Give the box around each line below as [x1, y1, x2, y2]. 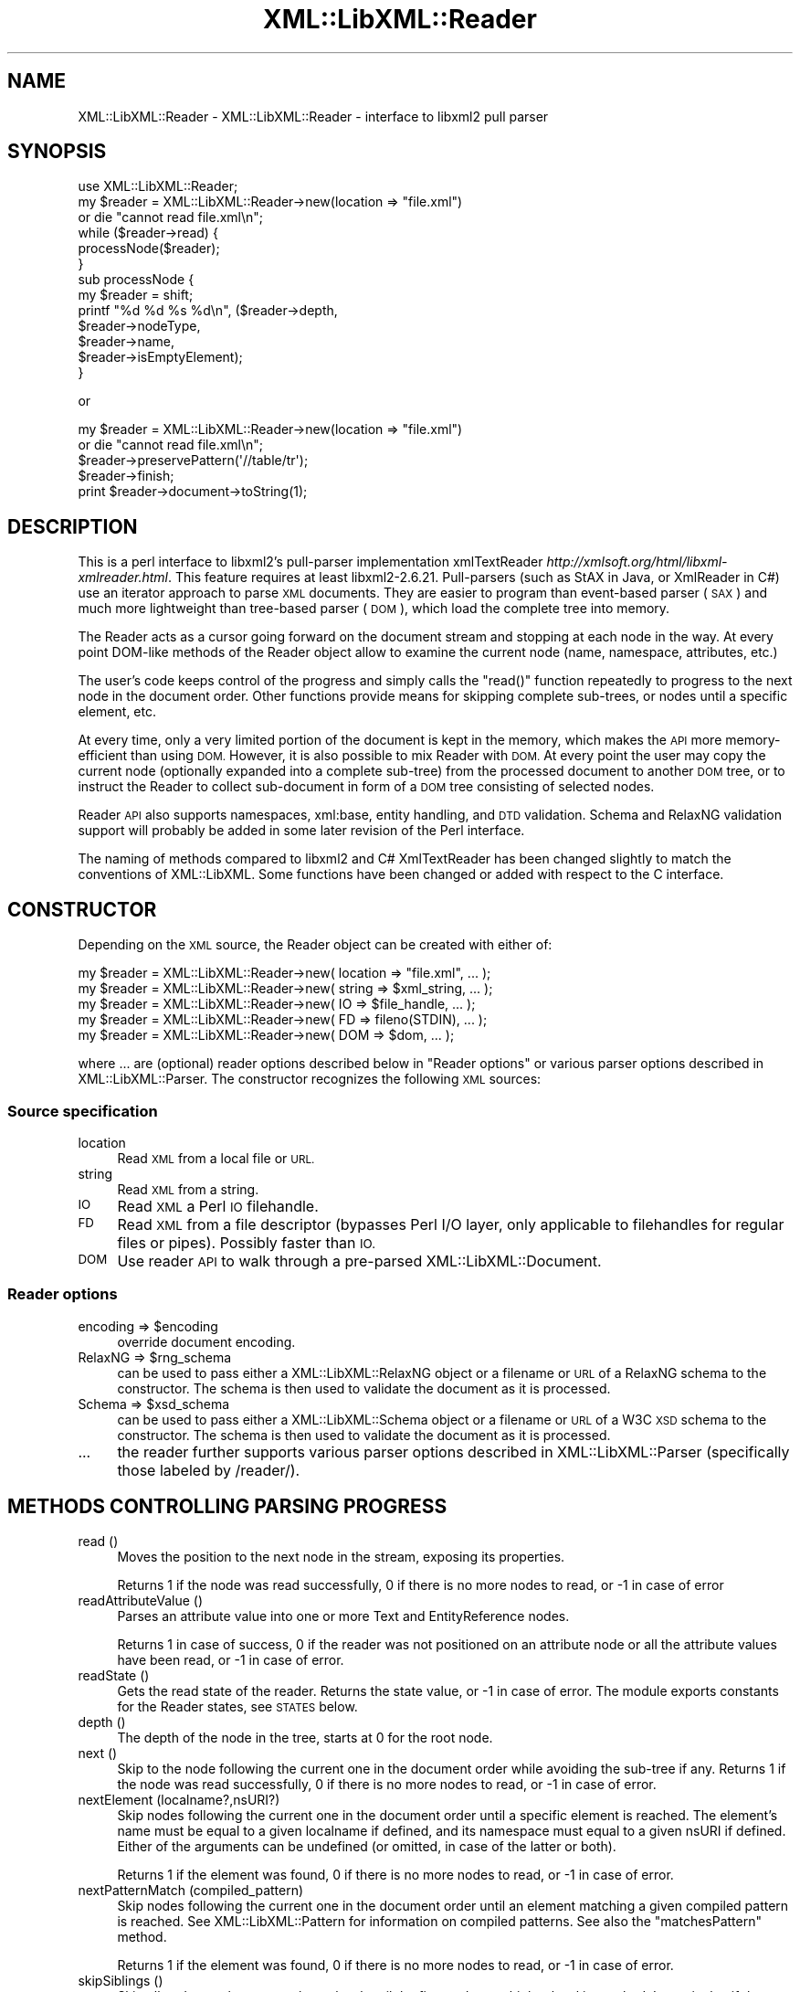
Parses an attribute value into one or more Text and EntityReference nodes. [117, 1608, 570, 1625]
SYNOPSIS [7, 140, 107, 164]
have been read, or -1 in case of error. [117, 1652, 344, 1669]
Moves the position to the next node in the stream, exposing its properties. [117, 1549, 565, 1565]
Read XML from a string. [117, 1181, 259, 1197]
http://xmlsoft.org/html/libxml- [546, 554, 728, 570]
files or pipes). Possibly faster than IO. [117, 1233, 376, 1252]
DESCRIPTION [7, 514, 138, 538]
